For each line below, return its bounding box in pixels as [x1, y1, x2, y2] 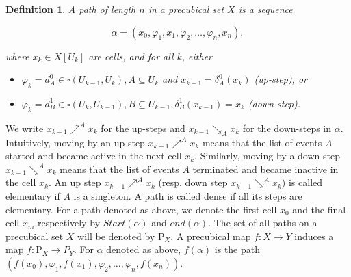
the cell [5, 175, 36, 189]
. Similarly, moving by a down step [194, 148, 340, 163]
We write [5, 120, 44, 135]
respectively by [37, 215, 101, 230]
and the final [292, 202, 346, 216]
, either [181, 49, 212, 63]
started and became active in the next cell [5, 148, 182, 163]
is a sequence [238, 2, 293, 16]
